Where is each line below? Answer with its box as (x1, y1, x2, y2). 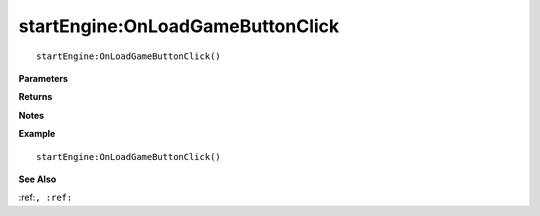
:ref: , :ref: (18, 191, 73, 204)
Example (18, 128, 56, 140)
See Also (18, 173, 57, 185)
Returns (18, 91, 53, 103)
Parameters (18, 72, 69, 84)
